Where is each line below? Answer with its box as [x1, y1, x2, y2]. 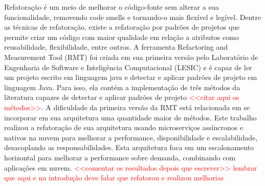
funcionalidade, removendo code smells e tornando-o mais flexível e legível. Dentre [4, 11, 261, 22]
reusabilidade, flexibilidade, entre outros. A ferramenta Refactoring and [4, 42, 228, 52]
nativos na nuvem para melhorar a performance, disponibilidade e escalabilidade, [4, 132, 258, 142]
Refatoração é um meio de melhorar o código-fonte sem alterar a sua [4, 2, 219, 12]
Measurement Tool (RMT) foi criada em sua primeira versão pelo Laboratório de [4, 51, 258, 62]
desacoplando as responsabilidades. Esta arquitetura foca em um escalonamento [4, 142, 254, 153]
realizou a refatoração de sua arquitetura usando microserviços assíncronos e [4, 122, 244, 133]
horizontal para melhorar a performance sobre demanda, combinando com [4, 152, 236, 162]
